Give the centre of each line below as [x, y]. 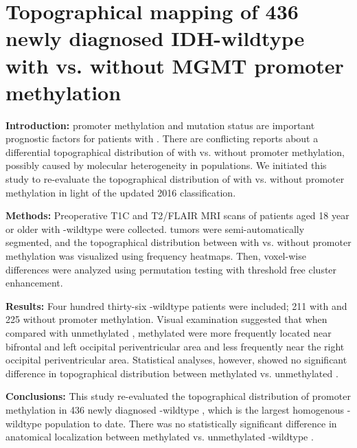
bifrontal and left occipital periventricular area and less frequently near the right [175, 346]
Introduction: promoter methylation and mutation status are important [160, 125]
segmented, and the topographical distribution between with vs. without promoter [178, 242]
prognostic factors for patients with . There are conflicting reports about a [162, 138]
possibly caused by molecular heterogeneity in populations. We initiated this [166, 165]
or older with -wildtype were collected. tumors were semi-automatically [155, 228]
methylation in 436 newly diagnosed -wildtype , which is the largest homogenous [175, 409]
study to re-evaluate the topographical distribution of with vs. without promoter [175, 179]
